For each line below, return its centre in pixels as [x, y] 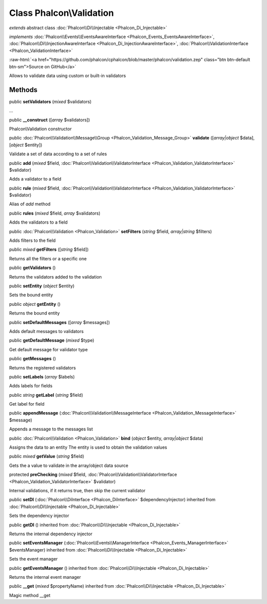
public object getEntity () [35, 304]
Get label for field [27, 404]
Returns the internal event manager [45, 577]
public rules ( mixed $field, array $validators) [55, 213]
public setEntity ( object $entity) [42, 286]
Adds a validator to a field [35, 179]
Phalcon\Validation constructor [40, 129]
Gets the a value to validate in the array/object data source [69, 465]
